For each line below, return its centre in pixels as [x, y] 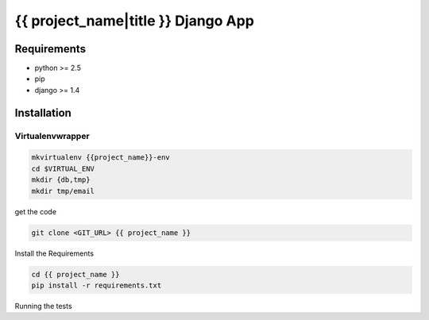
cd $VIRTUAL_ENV [63, 168]
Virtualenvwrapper [52, 136]
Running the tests [43, 306]
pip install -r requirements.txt [97, 285]
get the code [36, 211]
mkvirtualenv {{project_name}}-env [100, 158]
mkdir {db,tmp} [61, 180]
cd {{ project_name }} [75, 274]
